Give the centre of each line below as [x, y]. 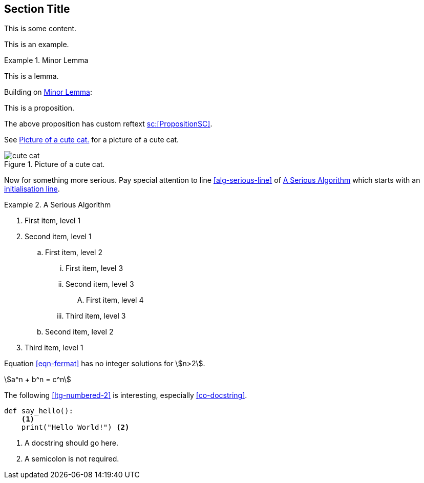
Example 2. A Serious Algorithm [58, 205]
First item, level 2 [74, 253]
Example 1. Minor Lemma [46, 60]
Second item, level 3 [100, 284]
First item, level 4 [115, 300]
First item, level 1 [53, 221]
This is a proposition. [39, 108]
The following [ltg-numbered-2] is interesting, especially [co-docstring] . [126, 395]
